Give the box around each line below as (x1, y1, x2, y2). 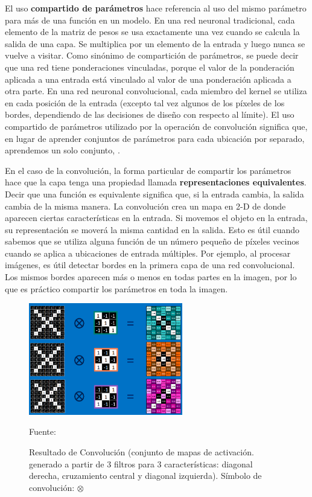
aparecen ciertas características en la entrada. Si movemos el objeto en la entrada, (5, 211, 308, 224)
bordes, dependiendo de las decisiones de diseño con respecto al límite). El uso (5, 108, 294, 121)
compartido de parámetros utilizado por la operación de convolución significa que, (5, 120, 308, 132)
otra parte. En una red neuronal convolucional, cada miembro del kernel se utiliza (5, 85, 307, 97)
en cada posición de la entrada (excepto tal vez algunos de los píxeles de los (5, 96, 285, 109)
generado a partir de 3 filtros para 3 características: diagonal (29, 457, 253, 470)
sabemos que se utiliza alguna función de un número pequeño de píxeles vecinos (5, 235, 299, 248)
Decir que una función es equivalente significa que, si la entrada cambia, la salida (5, 187, 304, 200)
